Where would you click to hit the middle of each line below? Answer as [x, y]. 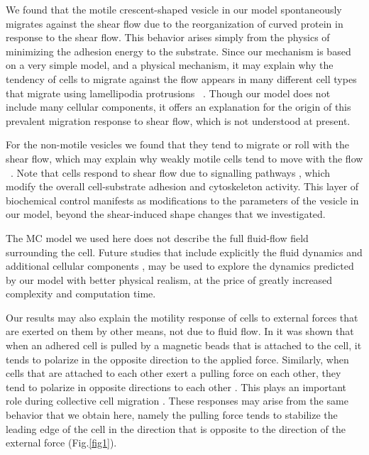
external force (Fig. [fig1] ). [61, 443]
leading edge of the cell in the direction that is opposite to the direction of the [176, 428]
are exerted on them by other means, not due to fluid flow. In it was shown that [180, 331]
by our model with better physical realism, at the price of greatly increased [169, 279]
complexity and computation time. [81, 294]
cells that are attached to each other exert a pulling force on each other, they [174, 373]
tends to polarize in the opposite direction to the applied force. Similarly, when [177, 359]
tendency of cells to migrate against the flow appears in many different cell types [181, 78]
